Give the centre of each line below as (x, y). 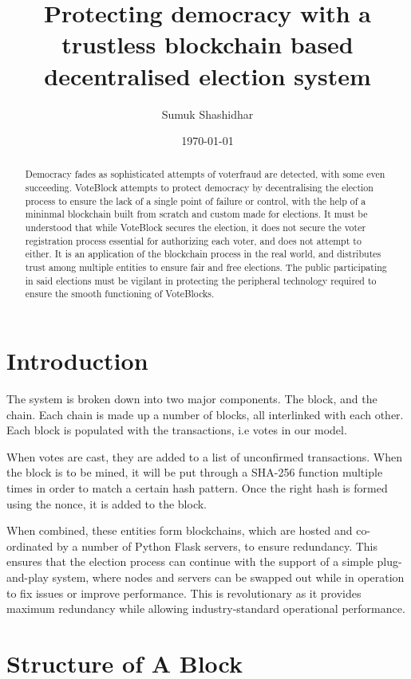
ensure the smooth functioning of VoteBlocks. (120, 294)
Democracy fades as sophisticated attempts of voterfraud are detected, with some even (205, 174)
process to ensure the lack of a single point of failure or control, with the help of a (196, 200)
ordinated (30, 546)
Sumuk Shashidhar (207, 114)
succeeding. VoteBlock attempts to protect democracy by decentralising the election (199, 188)
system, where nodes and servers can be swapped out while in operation (228, 577)
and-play (28, 577)
